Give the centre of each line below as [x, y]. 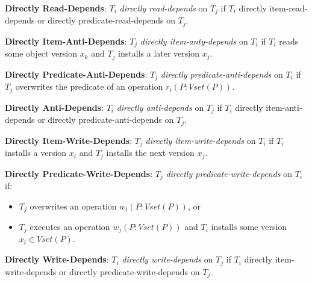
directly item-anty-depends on [194, 41]
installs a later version [159, 53]
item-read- [289, 8]
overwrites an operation [73, 206]
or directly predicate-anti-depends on [106, 120]
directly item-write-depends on [201, 140]
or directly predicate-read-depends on [107, 20]
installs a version [36, 153]
